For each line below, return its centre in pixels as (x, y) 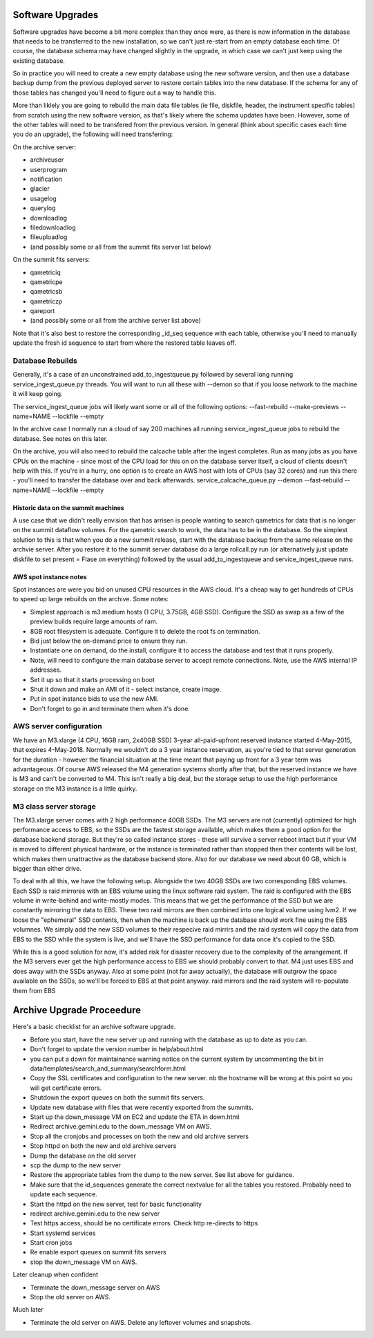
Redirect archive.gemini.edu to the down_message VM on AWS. (121, 1127)
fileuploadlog (49, 237)
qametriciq (46, 272)
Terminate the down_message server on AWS (95, 1287)
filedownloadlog (53, 227)
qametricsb (46, 292)
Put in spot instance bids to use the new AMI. (94, 699)
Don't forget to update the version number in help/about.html (117, 1049)
